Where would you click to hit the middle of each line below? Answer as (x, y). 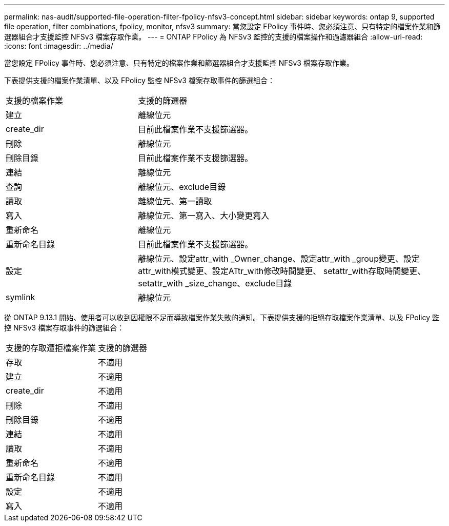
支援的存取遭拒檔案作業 (51, 348)
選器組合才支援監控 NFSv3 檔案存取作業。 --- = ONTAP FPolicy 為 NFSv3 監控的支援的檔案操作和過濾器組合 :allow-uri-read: (213, 37)
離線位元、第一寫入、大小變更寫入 (204, 216)
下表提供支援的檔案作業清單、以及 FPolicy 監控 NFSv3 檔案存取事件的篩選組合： (139, 80)
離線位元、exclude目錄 (182, 187)
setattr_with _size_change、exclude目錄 (215, 283)
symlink (21, 297)
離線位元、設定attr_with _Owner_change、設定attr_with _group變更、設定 (279, 259)
